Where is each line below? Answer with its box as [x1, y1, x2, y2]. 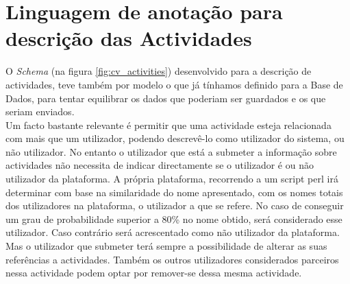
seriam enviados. [5, 104, 75, 119]
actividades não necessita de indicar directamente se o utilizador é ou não [5, 158, 314, 172]
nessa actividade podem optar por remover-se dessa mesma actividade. [5, 265, 302, 280]
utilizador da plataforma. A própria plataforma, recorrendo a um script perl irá [5, 171, 338, 186]
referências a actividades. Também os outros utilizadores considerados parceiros [5, 252, 339, 266]
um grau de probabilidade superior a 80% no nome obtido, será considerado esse [5, 211, 342, 226]
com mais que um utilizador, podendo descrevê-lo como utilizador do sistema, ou [5, 131, 345, 145]
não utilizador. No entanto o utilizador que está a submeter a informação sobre [5, 144, 337, 158]
